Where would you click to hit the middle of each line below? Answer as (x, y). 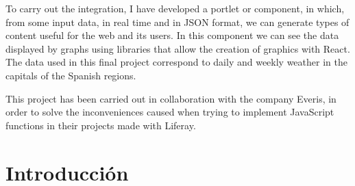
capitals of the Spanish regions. (71, 75)
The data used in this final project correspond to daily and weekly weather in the (176, 62)
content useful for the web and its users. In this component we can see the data (172, 35)
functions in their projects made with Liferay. (101, 125)
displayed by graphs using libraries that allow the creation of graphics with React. (178, 48)
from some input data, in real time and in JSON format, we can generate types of (177, 22)
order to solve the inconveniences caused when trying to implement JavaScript (170, 112)
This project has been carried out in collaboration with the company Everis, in (171, 98)
